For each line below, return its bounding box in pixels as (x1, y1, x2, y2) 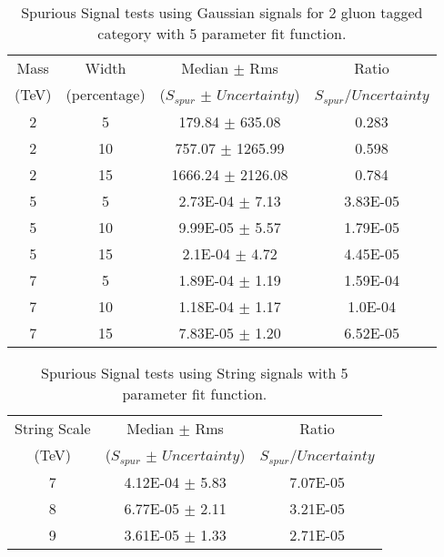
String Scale (15, 417, 91, 439)
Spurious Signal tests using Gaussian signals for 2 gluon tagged (21, 2, 423, 23)
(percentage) (66, 84, 146, 106)
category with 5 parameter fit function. (97, 23, 347, 44)
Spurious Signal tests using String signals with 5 (41, 361, 348, 383)
